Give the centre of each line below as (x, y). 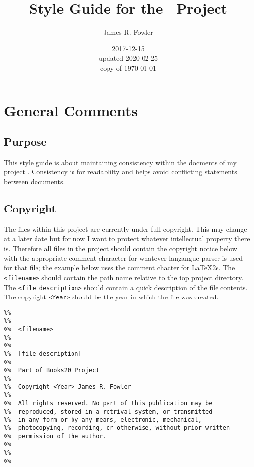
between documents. (35, 182)
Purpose (25, 142)
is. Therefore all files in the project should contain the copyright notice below (121, 248)
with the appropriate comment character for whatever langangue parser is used (123, 258)
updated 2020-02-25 (128, 58)
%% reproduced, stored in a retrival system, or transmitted (108, 411)
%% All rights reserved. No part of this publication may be (108, 403)
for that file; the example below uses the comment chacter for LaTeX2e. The (120, 268)
